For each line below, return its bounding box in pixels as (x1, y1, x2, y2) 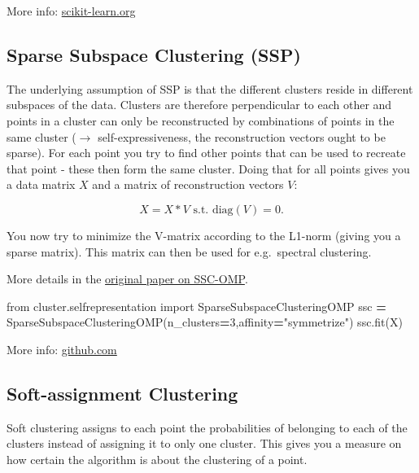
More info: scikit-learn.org (7, 2, 136, 19)
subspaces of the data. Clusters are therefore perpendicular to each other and (7, 96, 392, 113)
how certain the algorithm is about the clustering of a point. (7, 450, 308, 467)
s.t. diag (193, 204, 234, 216)
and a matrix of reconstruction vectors (92, 176, 284, 193)
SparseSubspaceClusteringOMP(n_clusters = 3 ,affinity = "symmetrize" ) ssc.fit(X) (7, 313, 403, 331)
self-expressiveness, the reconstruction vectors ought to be (98, 128, 386, 145)
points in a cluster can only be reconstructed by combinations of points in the (7, 112, 395, 129)
